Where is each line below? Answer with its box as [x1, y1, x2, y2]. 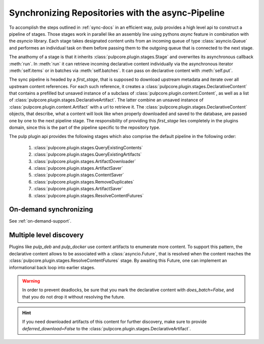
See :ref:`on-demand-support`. [9, 218, 72, 224]
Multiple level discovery [9, 231, 84, 239]
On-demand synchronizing [9, 206, 93, 214]
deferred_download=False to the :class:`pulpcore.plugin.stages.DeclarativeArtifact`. [22, 325, 191, 331]
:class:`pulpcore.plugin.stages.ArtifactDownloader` [33, 158, 136, 164]
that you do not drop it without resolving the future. [22, 294, 125, 299]
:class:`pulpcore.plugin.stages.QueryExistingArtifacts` [33, 152, 142, 158]
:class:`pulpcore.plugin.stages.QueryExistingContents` [33, 144, 143, 150]
